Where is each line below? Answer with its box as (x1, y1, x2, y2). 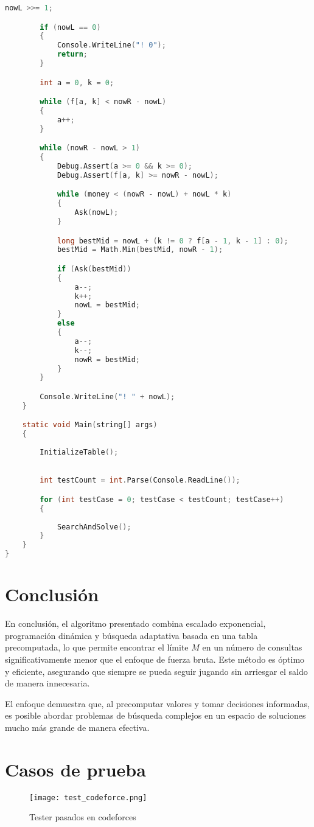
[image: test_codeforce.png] (29, 793, 147, 802)
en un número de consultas (202, 641, 302, 654)
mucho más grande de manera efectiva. (5, 721, 150, 733)
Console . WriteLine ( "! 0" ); (57, 41, 166, 50)
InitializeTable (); (40, 448, 119, 457)
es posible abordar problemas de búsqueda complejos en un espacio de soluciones (5, 709, 306, 722)
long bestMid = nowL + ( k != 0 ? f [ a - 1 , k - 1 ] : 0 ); (57, 236, 288, 245)
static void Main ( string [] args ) (22, 420, 158, 430)
